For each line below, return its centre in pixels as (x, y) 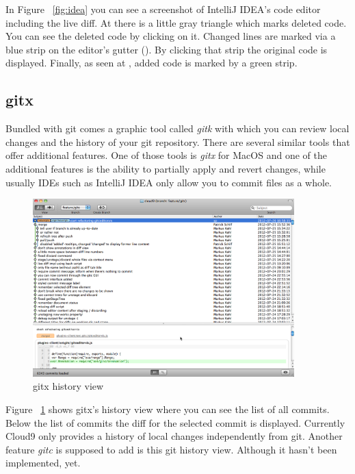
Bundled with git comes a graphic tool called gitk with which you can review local (177, 128)
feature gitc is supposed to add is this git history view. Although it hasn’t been (171, 449)
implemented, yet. (43, 463)
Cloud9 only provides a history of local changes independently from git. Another (174, 436)
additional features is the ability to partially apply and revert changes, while (166, 168)
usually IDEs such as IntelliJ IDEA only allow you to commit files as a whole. (169, 182)
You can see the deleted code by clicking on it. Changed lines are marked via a (171, 36)
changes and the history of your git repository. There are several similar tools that (178, 141)
